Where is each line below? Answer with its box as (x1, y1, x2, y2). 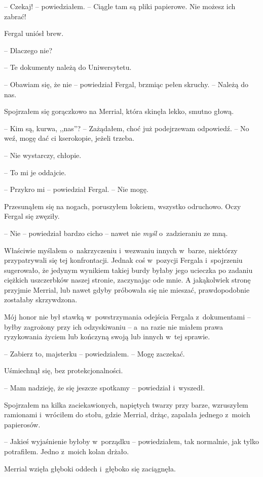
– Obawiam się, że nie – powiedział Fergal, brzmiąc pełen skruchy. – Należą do (4, 78, 248, 89)
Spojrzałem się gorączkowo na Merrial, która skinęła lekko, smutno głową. (4, 106, 234, 116)
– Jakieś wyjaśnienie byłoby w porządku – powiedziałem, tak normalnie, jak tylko (4, 436, 259, 447)
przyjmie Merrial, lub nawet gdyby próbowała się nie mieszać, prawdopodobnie (4, 284, 250, 295)
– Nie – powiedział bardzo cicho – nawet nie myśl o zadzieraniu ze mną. (4, 227, 228, 238)
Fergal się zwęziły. (4, 211, 60, 221)
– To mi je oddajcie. (4, 167, 66, 177)
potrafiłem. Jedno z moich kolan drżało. (4, 446, 129, 456)
